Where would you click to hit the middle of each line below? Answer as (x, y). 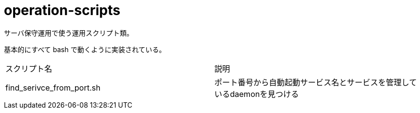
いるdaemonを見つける (257, 94)
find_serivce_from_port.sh (53, 87)
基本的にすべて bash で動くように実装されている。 (85, 49)
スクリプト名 (29, 68)
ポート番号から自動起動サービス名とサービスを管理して (316, 82)
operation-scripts (62, 10)
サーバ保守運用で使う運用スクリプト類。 (69, 33)
